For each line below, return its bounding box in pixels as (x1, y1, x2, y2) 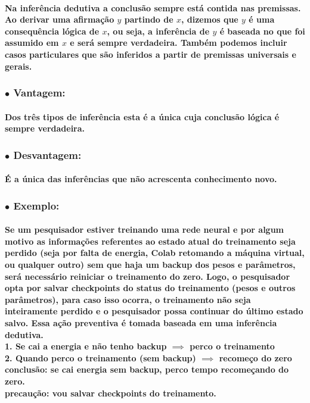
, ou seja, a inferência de (107, 24, 210, 37)
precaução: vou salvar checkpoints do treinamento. (5, 386, 216, 399)
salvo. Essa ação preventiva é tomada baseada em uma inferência (5, 317, 277, 329)
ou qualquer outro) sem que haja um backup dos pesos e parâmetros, (5, 258, 296, 271)
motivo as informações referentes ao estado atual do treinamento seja (5, 235, 296, 247)
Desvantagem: (13, 147, 82, 162)
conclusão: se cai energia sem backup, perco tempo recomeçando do (5, 363, 289, 376)
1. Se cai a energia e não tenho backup (5, 340, 167, 352)
